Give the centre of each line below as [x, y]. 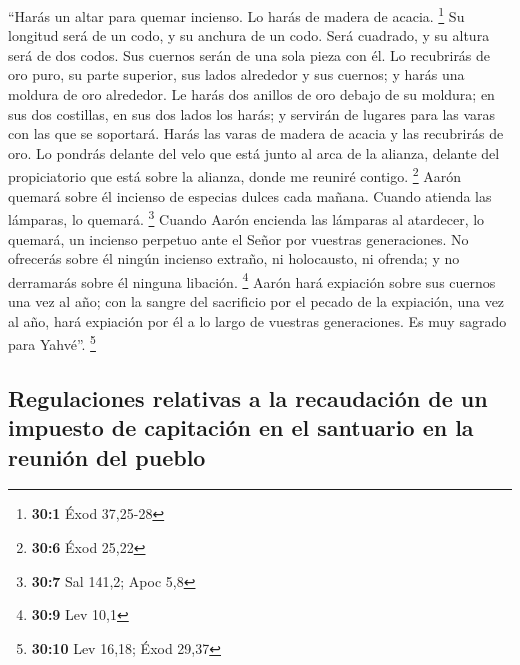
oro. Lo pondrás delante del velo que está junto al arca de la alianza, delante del [254, 152]
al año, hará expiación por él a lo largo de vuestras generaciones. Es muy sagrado [257, 320]
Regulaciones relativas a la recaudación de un [248, 397]
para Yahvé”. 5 [52, 342]
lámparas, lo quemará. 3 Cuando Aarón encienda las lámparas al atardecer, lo [246, 217]
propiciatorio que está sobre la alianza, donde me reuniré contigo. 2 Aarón [235, 175]
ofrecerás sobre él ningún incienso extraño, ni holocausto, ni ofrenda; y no [234, 258]
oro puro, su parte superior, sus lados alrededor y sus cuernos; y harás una [236, 74]
